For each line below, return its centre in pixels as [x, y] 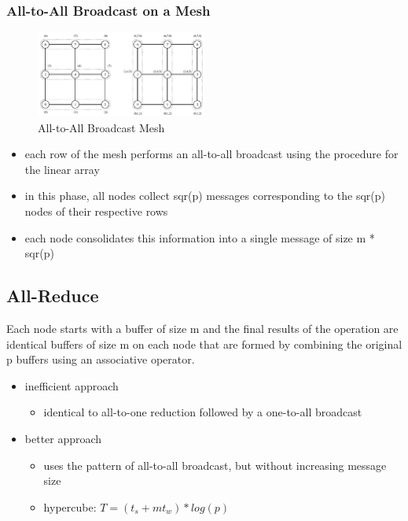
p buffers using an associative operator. [101, 359]
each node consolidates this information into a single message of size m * [200, 237]
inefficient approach [72, 385]
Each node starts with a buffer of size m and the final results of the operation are [202, 329]
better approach [63, 438]
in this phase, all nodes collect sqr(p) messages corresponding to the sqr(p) [205, 196]
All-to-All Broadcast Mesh [101, 127]
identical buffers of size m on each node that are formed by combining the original [204, 344]
